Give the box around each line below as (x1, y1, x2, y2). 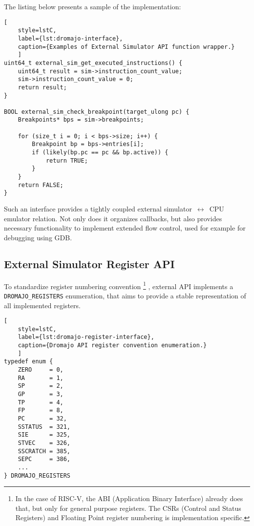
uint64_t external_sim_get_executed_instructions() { (4, 59, 183, 66)
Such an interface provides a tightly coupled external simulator (4, 204, 192, 214)
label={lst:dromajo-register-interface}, (18, 334, 154, 341)
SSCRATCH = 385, (18, 447, 71, 455)
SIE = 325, (18, 431, 71, 439)
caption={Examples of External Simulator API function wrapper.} (18, 43, 235, 50)
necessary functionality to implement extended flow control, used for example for (4, 223, 246, 233)
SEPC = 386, (18, 456, 71, 463)
